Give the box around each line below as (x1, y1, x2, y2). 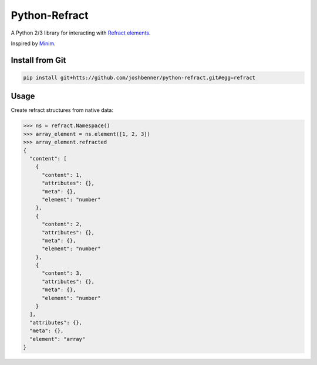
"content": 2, (42, 221, 82, 228)
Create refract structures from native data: (11, 107, 114, 114)
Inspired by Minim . (11, 40, 56, 47)
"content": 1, (42, 172, 82, 178)
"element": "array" (29, 336, 86, 342)
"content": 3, (42, 270, 82, 277)
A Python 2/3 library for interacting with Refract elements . (11, 29, 151, 36)
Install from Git (11, 55, 66, 65)
